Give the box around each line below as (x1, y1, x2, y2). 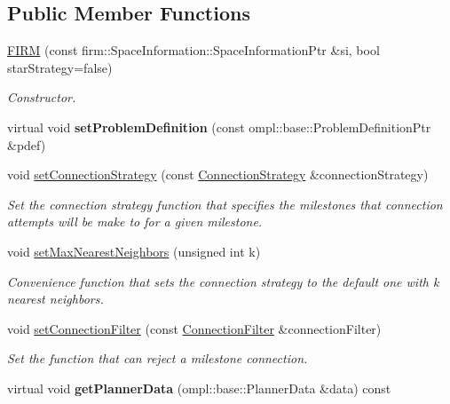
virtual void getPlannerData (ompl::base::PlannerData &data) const (7, 378, 391, 397)
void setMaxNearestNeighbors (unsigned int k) (7, 242, 261, 260)
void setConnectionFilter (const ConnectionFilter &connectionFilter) (7, 319, 382, 337)
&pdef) (7, 135, 46, 154)
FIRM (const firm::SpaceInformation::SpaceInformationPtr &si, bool (7, 41, 380, 59)
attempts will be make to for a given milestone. (7, 212, 263, 231)
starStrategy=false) (7, 58, 113, 76)
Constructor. (7, 88, 76, 107)
